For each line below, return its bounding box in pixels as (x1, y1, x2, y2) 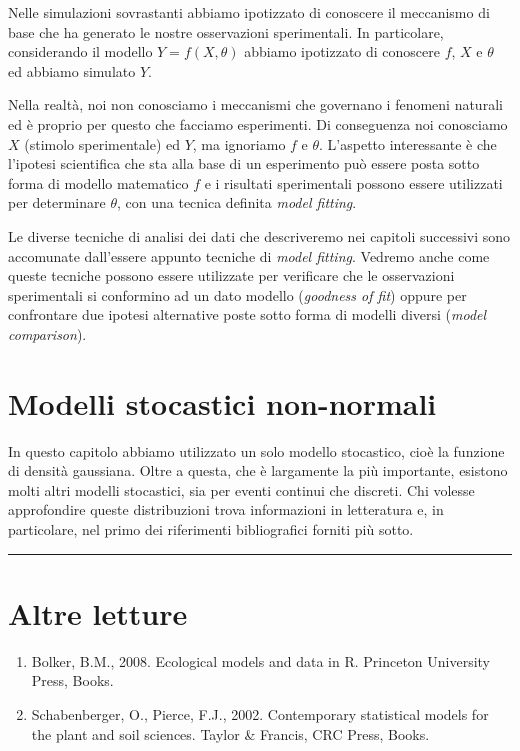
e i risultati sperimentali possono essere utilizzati (204, 172, 503, 193)
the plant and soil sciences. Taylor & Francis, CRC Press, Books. (31, 723, 430, 744)
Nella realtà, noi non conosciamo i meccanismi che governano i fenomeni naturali (8, 94, 503, 115)
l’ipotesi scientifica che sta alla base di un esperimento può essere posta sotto (8, 153, 480, 174)
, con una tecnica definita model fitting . (116, 192, 357, 213)
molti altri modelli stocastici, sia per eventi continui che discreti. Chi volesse (8, 479, 475, 500)
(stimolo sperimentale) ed (24, 133, 180, 154)
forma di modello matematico (8, 172, 189, 193)
